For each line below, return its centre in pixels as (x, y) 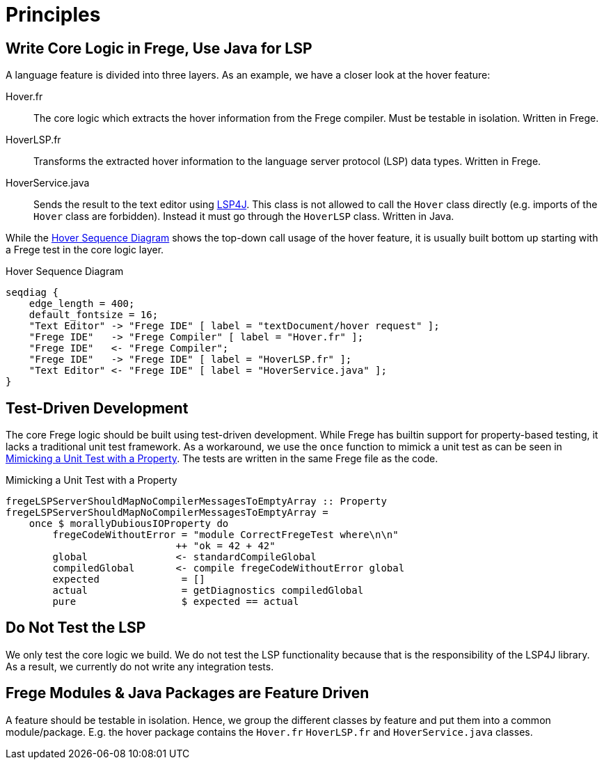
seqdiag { (32, 293)
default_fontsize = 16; (94, 315)
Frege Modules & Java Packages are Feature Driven (188, 693)
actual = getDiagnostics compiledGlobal (208, 591)
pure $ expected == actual (176, 602)
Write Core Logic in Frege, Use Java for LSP (159, 48)
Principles (53, 15)
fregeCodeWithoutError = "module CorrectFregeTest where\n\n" (225, 535)
